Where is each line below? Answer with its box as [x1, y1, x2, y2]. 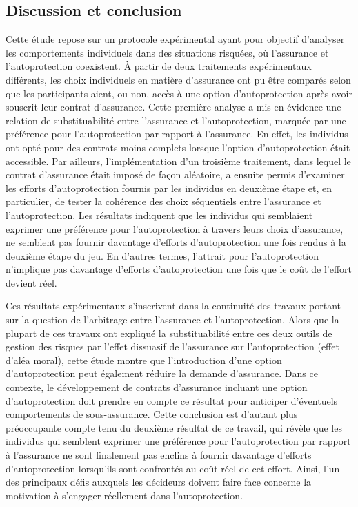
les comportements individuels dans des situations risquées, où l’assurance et [6, 45, 329, 59]
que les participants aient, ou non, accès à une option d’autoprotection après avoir [6, 86, 352, 100]
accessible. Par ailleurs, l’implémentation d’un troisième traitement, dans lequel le [6, 153, 351, 168]
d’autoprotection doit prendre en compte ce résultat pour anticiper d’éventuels [6, 393, 338, 408]
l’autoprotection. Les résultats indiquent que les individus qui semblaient [6, 207, 313, 222]
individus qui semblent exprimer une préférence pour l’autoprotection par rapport [6, 434, 351, 448]
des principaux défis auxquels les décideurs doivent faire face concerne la [6, 475, 312, 489]
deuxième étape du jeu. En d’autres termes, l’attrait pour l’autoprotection [6, 248, 319, 262]
